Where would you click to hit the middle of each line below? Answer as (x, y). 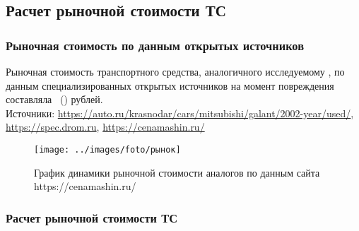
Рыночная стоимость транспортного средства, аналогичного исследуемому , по (175, 71)
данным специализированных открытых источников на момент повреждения (170, 85)
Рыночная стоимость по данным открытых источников (155, 45)
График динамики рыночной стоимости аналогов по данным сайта (177, 172)
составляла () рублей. (54, 99)
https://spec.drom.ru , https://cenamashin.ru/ (105, 127)
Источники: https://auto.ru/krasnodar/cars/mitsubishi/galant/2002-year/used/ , (180, 113)
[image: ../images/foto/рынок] (107, 149)
